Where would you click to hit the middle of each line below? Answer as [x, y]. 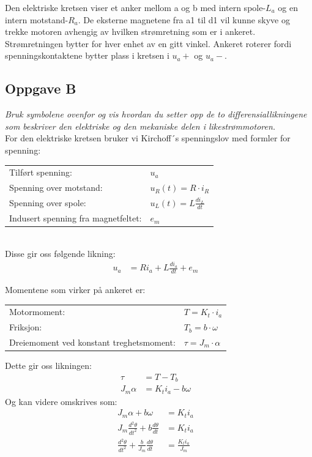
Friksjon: [26, 327]
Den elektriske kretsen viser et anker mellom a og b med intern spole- [136, 7]
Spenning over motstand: [56, 188]
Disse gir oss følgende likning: [60, 253]
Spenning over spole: [48, 203]
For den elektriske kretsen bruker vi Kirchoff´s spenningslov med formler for [148, 138]
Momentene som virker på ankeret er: [75, 289]
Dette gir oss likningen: [48, 366]
